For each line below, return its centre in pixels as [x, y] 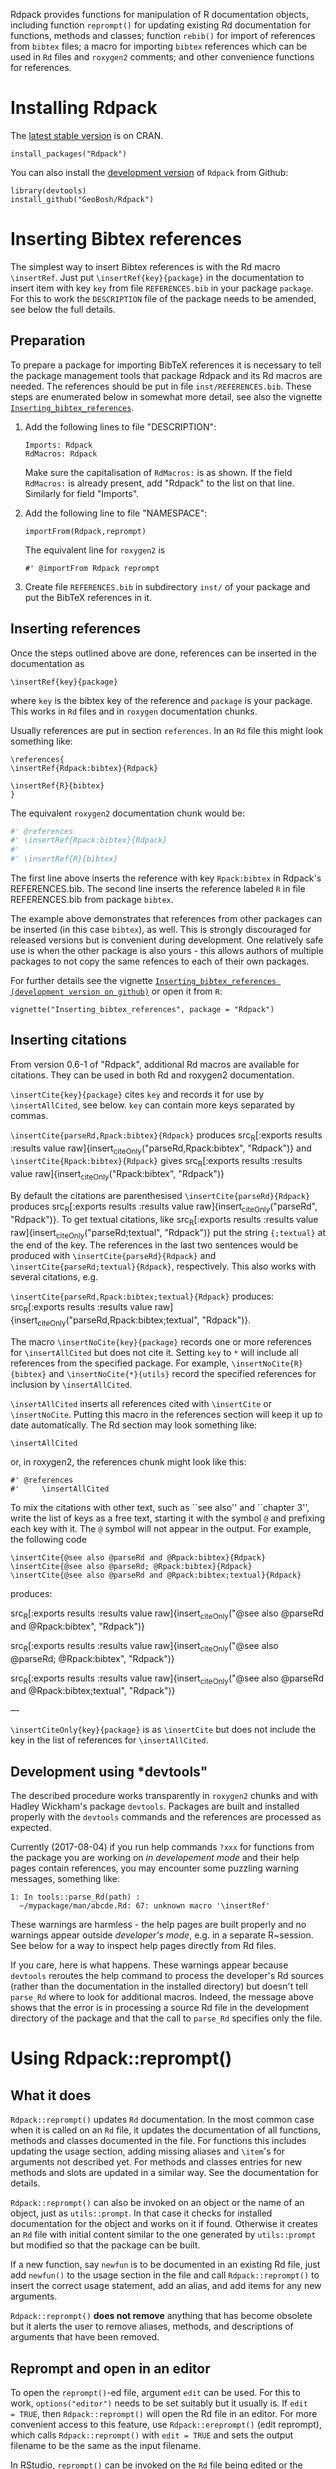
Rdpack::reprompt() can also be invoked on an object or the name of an [157, 2203]
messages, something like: [65, 1879]
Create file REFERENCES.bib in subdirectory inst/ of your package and [167, 586]
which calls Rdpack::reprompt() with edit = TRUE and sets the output [152, 2435]
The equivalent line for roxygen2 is [95, 550]
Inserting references [76, 629]
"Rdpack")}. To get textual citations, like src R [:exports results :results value [164, 1220]
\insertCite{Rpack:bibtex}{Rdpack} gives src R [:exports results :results [156, 1162]
